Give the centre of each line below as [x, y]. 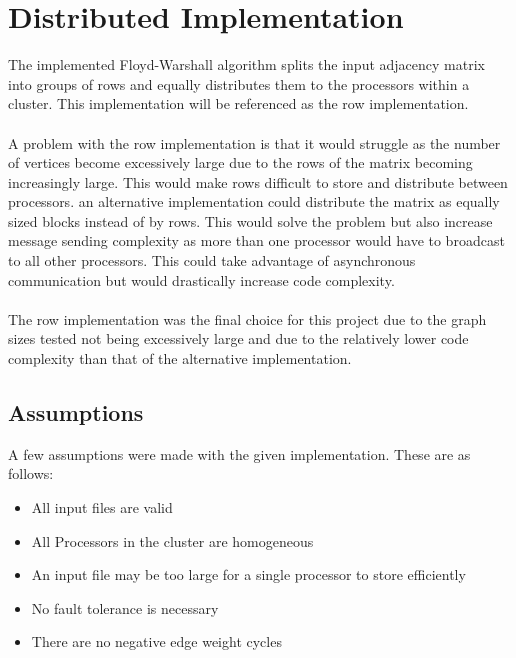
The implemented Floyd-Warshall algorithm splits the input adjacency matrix [246, 64]
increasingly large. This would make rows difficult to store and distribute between [258, 181]
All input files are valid [102, 507]
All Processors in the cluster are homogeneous [172, 540]
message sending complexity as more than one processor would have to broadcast [256, 240]
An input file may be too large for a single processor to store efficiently [248, 574]
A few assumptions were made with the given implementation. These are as [239, 453]
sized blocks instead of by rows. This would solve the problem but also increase [250, 220]
